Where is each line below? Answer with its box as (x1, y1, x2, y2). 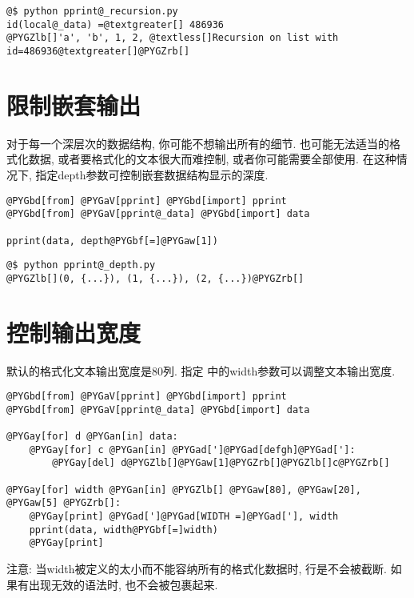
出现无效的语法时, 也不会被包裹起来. (28, 576, 218, 592)
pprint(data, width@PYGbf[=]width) (29, 524, 218, 536)
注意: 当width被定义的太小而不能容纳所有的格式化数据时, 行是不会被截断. (6, 560, 388, 577)
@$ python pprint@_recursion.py (6, 6, 178, 17)
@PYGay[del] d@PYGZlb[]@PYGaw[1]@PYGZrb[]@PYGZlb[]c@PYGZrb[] (52, 457, 390, 469)
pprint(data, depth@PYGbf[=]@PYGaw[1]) (6, 235, 218, 247)
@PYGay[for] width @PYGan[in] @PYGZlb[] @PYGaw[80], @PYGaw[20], (6, 484, 361, 496)
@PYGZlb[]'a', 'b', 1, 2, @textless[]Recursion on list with (6, 32, 339, 44)
